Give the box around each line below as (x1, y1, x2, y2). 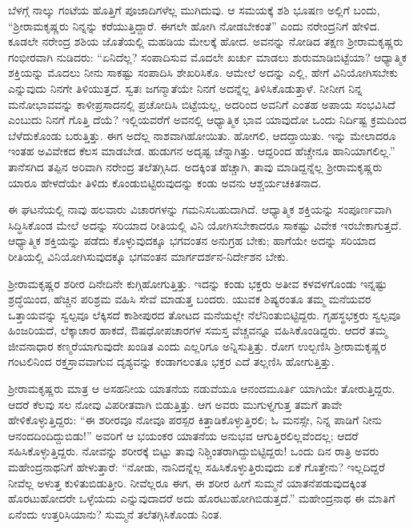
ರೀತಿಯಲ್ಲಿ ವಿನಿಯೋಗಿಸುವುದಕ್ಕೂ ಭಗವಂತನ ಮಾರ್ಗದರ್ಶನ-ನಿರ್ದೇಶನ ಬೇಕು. (8, 247, 289, 264)
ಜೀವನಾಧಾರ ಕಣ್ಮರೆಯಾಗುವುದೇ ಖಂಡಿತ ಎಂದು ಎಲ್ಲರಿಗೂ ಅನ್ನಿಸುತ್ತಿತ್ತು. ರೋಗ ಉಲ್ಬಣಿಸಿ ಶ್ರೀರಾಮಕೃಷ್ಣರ (8, 337, 387, 354)
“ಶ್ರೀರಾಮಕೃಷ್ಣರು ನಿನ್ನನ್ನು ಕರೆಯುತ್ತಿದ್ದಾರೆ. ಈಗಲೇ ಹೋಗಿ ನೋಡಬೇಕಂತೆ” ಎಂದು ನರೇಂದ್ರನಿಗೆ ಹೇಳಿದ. (8, 17, 380, 34)
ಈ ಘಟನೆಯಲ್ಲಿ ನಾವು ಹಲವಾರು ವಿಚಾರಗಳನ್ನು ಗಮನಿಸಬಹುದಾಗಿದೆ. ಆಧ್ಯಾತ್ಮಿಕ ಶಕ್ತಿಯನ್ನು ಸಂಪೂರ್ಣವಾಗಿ (8, 201, 392, 218)
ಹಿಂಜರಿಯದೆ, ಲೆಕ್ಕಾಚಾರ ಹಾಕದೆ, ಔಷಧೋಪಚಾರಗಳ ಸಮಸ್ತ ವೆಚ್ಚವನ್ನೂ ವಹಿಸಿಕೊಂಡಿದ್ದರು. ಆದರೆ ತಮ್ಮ (8, 322, 387, 339)
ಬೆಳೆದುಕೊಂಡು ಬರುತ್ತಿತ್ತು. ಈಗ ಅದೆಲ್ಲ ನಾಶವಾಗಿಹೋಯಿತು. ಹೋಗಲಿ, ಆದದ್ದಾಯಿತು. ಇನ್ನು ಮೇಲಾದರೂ (8, 126, 396, 143)
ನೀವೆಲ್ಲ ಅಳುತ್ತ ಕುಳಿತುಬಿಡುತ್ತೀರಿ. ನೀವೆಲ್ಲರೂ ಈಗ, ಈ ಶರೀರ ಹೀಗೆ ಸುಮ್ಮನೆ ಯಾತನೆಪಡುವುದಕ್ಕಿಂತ (8, 474, 367, 491)
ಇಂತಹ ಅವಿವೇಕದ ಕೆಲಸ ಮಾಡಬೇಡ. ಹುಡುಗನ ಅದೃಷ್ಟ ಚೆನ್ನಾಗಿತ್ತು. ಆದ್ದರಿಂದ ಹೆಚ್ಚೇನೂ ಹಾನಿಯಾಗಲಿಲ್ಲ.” (8, 142, 395, 159)
